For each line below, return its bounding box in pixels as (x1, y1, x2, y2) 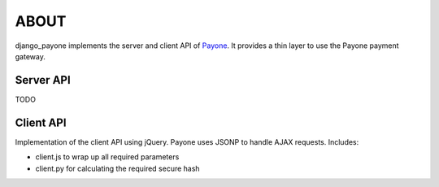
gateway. (15, 51, 46, 61)
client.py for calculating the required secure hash (35, 163, 200, 173)
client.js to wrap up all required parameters (35, 152, 180, 162)
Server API (15, 73, 71, 87)
